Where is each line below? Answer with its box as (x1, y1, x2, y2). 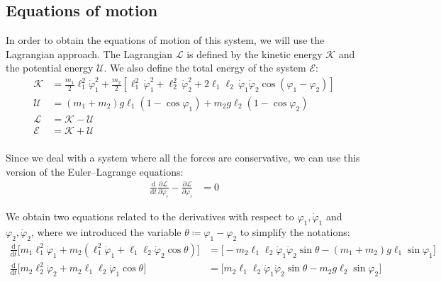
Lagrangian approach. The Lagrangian (6, 46, 173, 61)
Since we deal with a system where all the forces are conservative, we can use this (6, 150, 360, 165)
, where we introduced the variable (30, 224, 182, 239)
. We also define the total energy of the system (104, 60, 306, 75)
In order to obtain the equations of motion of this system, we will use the (6, 33, 325, 47)
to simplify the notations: (240, 224, 350, 239)
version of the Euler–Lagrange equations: (6, 164, 184, 179)
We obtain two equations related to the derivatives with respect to (6, 209, 294, 224)
